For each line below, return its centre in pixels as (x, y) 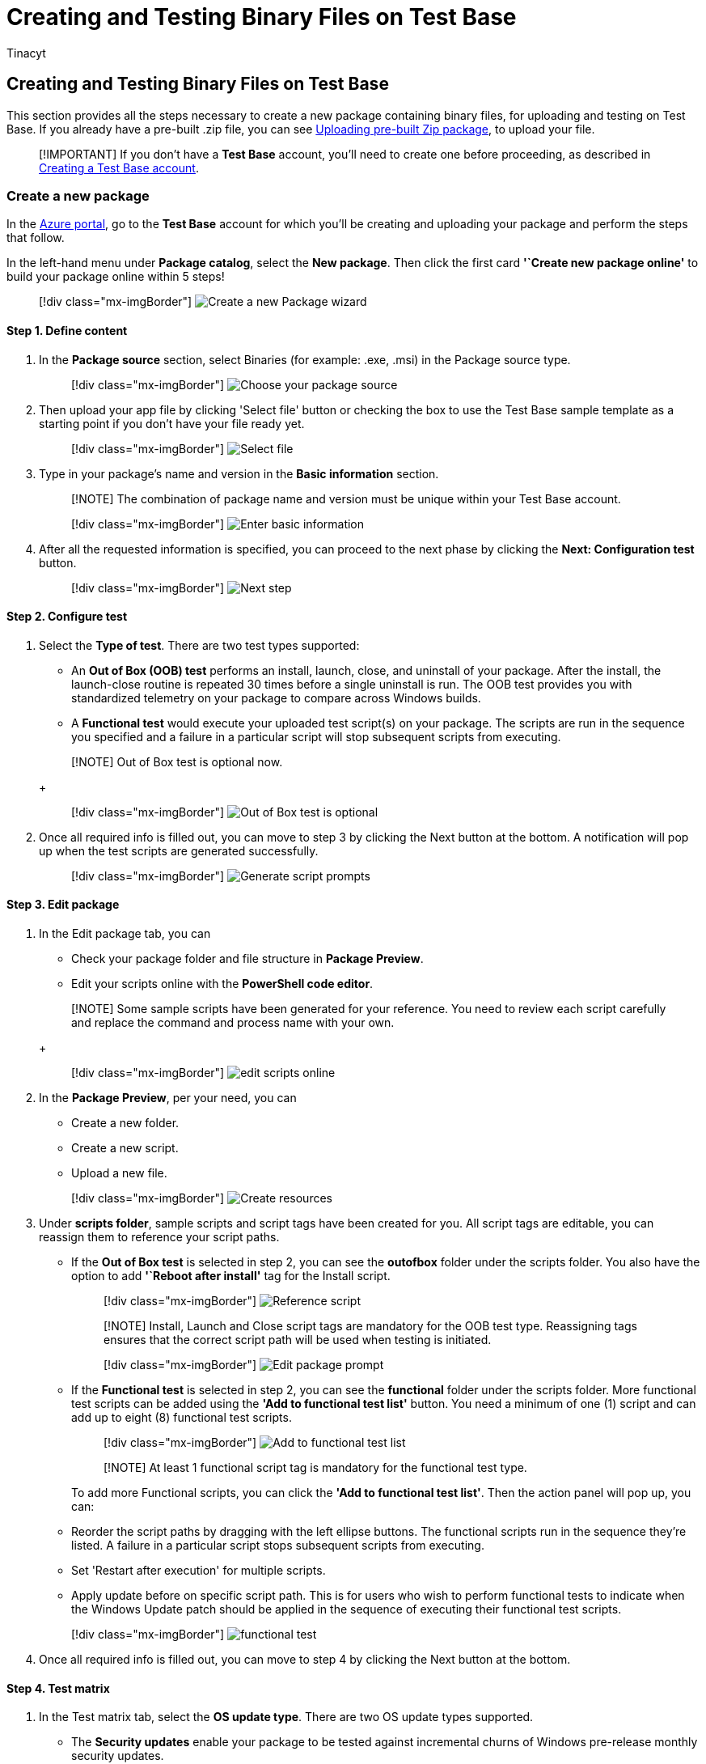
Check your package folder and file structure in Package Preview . (247, 958)
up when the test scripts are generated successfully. (179, 850)
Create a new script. (125, 1148)
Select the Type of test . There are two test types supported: (199, 645)
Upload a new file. (119, 1173)
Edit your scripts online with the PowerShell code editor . (222, 984)
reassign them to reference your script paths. (159, 1237)
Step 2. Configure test (67, 617)
